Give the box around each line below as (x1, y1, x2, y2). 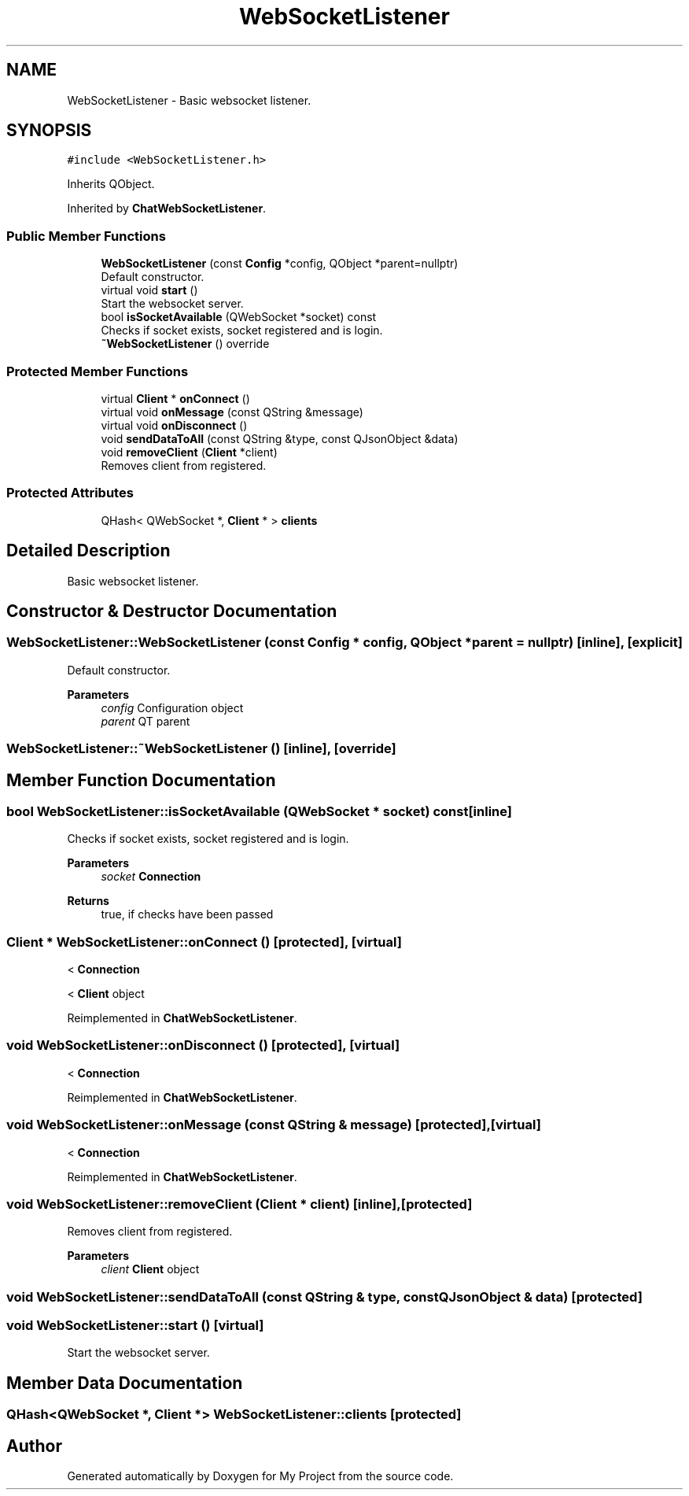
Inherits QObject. (67, 177, 155, 191)
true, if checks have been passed (101, 907, 274, 922)
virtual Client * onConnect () (101, 391, 250, 405)
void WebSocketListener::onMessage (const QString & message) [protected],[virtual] (6, 1117, 541, 1133)
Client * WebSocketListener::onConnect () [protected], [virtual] (6, 933, 402, 950)
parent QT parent (101, 714, 190, 728)
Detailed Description (6, 541, 171, 561)
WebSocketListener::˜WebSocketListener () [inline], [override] (6, 741, 396, 757)
